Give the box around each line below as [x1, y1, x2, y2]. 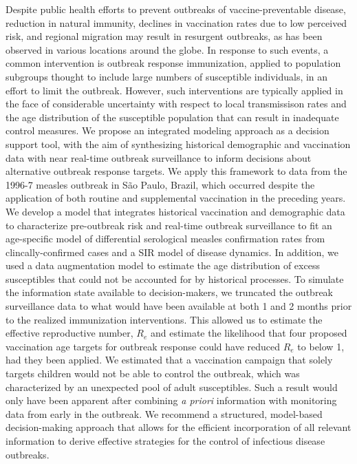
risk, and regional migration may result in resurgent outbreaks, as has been [6, 29, 323, 43]
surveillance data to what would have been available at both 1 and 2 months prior [6, 299, 352, 313]
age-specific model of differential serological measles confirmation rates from [6, 231, 325, 246]
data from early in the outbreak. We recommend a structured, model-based [6, 406, 323, 421]
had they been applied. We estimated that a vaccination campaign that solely [6, 352, 333, 367]
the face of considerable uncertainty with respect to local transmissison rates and [6, 96, 347, 111]
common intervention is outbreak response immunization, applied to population [6, 56, 341, 70]
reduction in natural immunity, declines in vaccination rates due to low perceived [6, 15, 347, 30]
